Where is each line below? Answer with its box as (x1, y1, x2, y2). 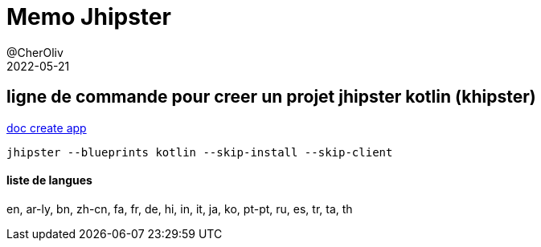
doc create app (6, 120, 87, 135)
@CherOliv (6, 45, 64, 59)
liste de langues (6, 173, 92, 188)
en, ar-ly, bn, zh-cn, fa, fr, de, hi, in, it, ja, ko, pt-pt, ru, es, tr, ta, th (6, 201, 353, 216)
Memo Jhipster (6, 3, 171, 30)
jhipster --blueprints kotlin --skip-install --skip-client (6, 145, 393, 159)
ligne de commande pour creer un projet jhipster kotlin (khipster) (6, 87, 536, 107)
